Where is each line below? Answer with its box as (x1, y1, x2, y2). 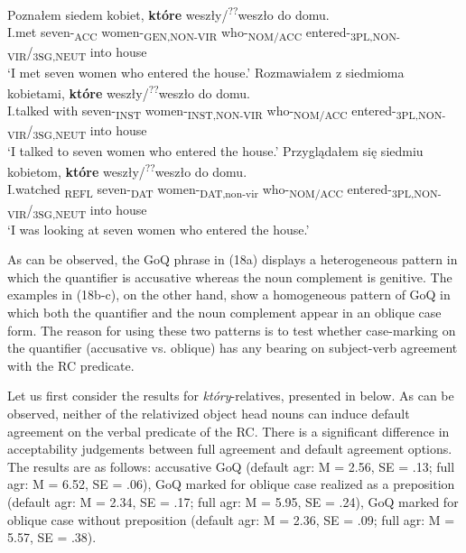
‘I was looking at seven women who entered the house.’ (7, 219, 310, 238)
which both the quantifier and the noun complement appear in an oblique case (7, 303, 442, 322)
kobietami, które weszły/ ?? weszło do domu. (7, 81, 250, 102)
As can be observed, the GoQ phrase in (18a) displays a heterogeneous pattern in (7, 250, 458, 269)
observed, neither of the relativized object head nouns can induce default (7, 404, 410, 423)
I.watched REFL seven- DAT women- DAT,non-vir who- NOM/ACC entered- (7, 180, 392, 201)
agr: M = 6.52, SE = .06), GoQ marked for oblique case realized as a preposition (7, 475, 455, 493)
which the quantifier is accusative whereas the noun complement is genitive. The (7, 267, 452, 286)
